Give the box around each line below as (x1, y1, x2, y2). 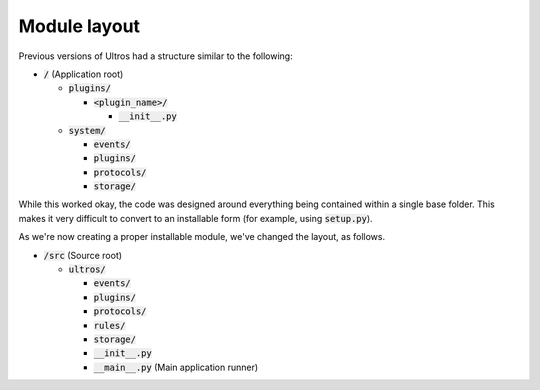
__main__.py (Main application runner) (93, 361, 259, 373)
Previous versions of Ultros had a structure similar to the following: (18, 50, 294, 62)
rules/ (93, 320, 126, 331)
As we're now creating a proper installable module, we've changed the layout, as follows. (18, 231, 385, 243)
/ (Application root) (43, 68, 124, 80)
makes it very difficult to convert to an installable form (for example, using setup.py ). (18, 212, 374, 224)
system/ (68, 125, 107, 136)
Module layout (18, 15, 140, 37)
